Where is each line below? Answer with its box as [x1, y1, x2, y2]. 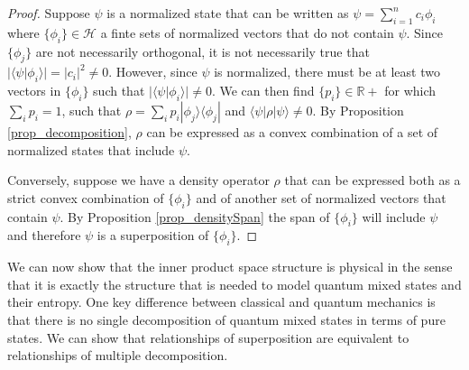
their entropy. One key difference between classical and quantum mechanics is [7, 292, 436, 311]
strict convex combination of [7, 188, 164, 207]
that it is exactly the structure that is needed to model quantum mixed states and [7, 274, 462, 293]
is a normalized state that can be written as [106, 4, 349, 22]
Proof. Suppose [7, 4, 90, 22]
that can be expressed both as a [284, 171, 461, 190]
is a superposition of [97, 226, 209, 245]
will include [362, 207, 426, 226]
